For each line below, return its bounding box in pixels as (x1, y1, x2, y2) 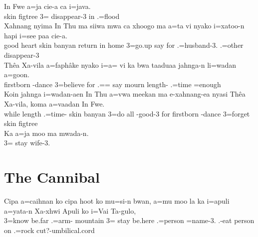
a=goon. (4, 69, 29, 80)
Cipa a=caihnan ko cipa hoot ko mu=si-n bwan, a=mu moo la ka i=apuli (4, 196, 230, 206)
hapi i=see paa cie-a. (4, 30, 67, 40)
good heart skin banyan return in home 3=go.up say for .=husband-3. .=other (4, 40, 244, 50)
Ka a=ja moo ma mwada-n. (4, 127, 89, 138)
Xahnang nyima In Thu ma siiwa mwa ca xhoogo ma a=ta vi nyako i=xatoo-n (4, 20, 245, 31)
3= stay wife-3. (4, 137, 50, 148)
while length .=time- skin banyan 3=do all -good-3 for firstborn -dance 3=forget (4, 108, 250, 118)
